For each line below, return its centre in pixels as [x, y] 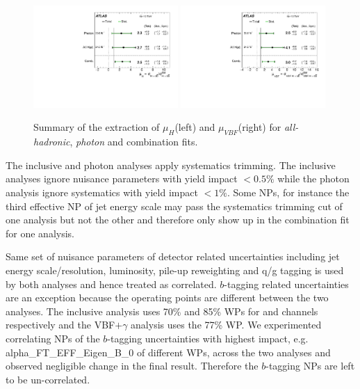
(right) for [260, 127]
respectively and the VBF [60, 325]
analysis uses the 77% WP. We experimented [226, 325]
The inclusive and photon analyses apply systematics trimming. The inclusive [171, 165]
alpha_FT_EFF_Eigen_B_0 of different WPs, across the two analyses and [168, 352]
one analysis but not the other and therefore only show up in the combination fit [178, 220]
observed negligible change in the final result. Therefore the [132, 366]
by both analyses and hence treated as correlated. [111, 284]
